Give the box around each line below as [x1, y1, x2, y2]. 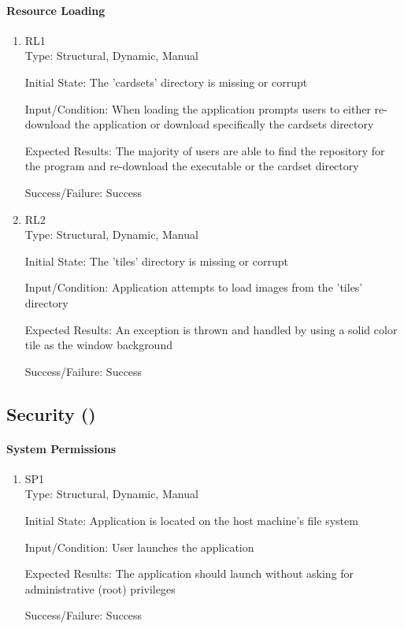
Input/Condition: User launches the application [24, 538, 254, 555]
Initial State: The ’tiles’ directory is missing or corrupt [24, 252, 288, 269]
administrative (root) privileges [24, 580, 176, 597]
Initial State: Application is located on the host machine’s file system [24, 512, 358, 529]
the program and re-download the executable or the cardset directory [24, 158, 359, 174]
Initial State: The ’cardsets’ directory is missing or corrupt [24, 73, 308, 90]
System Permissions [6, 440, 117, 456]
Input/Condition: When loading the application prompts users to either [24, 100, 371, 117]
